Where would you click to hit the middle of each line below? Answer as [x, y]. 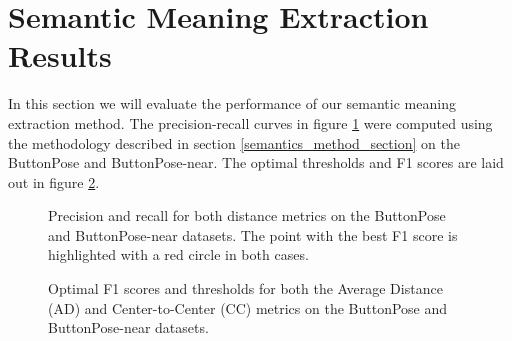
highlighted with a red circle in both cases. [178, 254]
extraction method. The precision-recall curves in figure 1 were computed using [250, 122]
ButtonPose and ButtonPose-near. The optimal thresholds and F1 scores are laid [256, 162]
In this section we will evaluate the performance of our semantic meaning [232, 103]
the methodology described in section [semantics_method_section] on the [234, 142]
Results [60, 55]
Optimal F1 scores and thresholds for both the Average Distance [245, 288]
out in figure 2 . [54, 181]
